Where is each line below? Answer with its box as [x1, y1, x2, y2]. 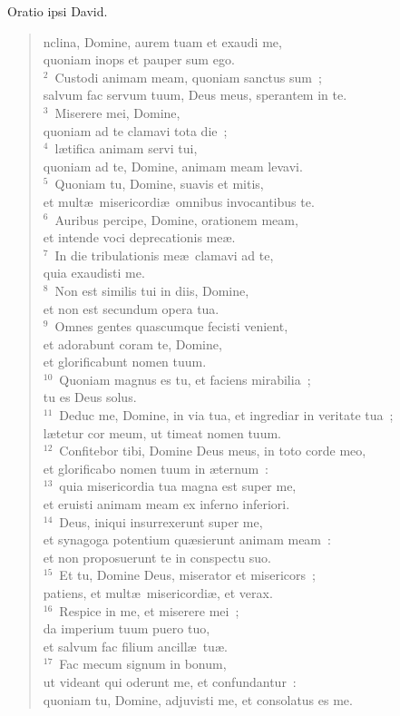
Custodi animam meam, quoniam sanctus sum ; [54, 67, 322, 86]
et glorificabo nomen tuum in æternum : [43, 458, 269, 477]
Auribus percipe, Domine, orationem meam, [54, 210, 298, 229]
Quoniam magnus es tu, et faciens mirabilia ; [59, 369, 311, 388]
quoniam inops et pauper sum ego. [43, 50, 235, 69]
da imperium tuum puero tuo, [43, 619, 210, 638]
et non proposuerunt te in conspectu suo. [43, 547, 271, 566]
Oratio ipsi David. [7, 2, 108, 20]
